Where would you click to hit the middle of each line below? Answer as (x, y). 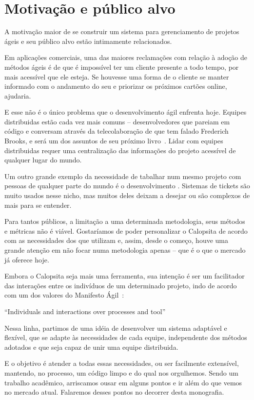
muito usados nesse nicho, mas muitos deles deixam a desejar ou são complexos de (127, 195)
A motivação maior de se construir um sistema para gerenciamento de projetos (122, 31)
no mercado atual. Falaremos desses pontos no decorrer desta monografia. (114, 392)
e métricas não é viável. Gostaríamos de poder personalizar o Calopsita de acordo (126, 230)
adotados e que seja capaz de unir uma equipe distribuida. (91, 347)
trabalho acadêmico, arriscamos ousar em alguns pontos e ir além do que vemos (123, 382)
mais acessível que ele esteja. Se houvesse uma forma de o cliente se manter (117, 76)
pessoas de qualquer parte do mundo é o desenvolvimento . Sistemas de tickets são (127, 186)
